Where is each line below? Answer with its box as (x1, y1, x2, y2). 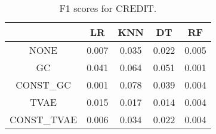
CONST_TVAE (10, 112, 78, 126)
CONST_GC (16, 78, 71, 92)
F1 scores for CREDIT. (59, 1, 157, 15)
